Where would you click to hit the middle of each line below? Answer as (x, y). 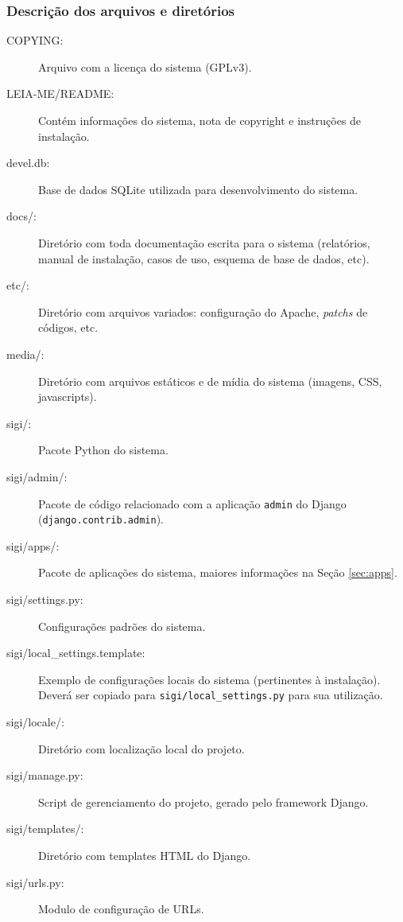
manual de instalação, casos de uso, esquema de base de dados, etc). (204, 258)
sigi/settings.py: (45, 599)
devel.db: (28, 163)
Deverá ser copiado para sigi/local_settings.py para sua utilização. (211, 695)
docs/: (21, 216)
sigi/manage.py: (45, 775)
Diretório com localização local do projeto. (141, 748)
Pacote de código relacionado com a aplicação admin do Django (192, 503)
